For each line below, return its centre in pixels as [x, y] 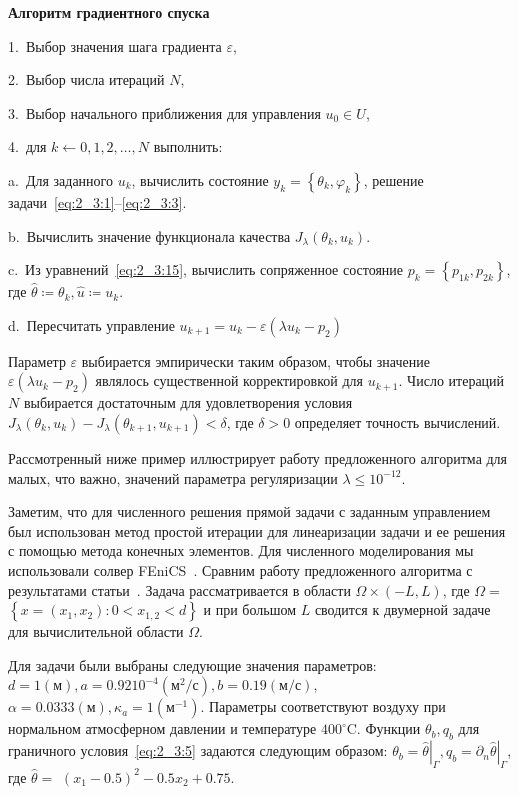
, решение [393, 179]
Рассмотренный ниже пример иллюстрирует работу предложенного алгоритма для [258, 457]
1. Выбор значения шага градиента [115, 45]
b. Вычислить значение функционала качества [149, 235]
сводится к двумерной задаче [402, 609]
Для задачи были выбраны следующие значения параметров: [192, 664]
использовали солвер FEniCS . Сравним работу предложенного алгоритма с [240, 569]
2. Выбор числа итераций [86, 79]
